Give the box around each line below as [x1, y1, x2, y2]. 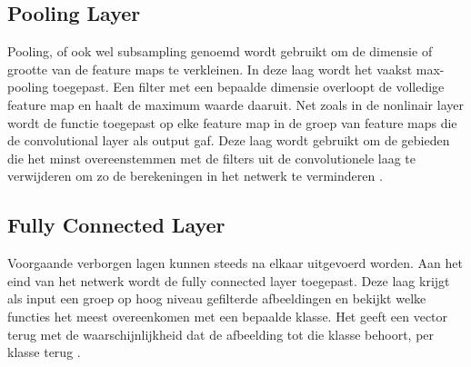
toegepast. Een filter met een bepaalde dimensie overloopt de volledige [52, 77, 445, 96]
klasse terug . [7, 342, 81, 362]
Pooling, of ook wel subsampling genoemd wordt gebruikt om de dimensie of [7, 42, 433, 61]
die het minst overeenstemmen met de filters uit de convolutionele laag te [7, 148, 416, 167]
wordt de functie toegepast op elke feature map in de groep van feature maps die [7, 113, 457, 132]
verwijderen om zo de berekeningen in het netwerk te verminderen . [7, 166, 383, 185]
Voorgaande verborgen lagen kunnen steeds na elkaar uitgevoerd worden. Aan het [7, 253, 463, 273]
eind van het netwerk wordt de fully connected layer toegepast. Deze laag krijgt [7, 271, 450, 290]
